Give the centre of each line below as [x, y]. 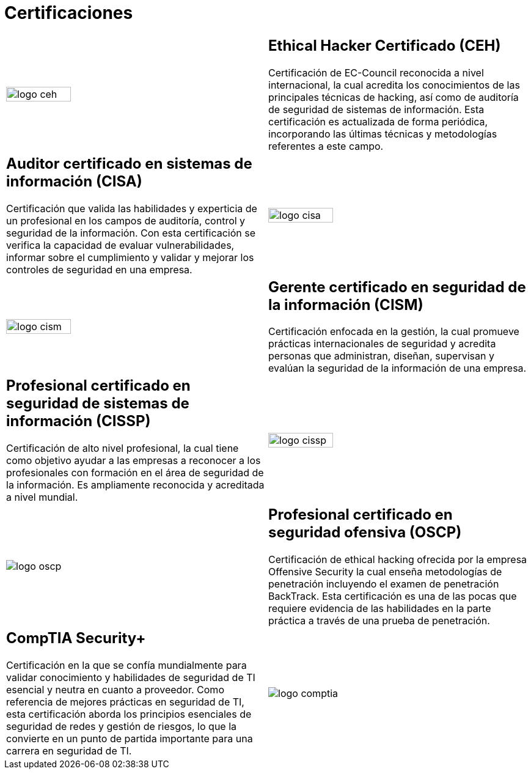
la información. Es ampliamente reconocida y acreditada [135, 485]
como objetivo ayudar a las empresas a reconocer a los [134, 461]
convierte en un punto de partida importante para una [130, 739]
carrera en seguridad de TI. [69, 751]
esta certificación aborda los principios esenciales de [129, 714]
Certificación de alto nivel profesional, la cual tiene [123, 448]
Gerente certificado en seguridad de [397, 287]
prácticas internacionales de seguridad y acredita [382, 344]
